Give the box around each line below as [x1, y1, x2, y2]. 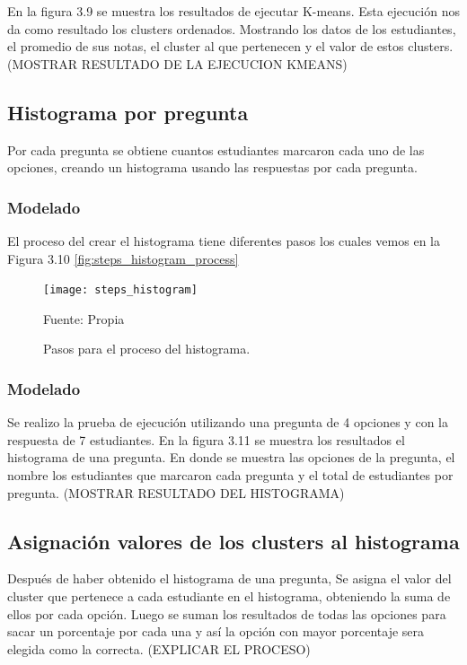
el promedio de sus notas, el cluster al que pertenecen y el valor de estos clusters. [7, 37, 454, 56]
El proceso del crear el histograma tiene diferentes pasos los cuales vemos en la [7, 231, 440, 249]
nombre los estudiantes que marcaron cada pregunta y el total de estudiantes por [7, 466, 454, 485]
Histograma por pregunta [7, 98, 249, 126]
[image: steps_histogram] [43, 284, 198, 297]
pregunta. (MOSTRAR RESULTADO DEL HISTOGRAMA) [7, 483, 345, 502]
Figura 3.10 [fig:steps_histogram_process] [7, 249, 239, 267]
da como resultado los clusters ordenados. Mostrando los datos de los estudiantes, [7, 19, 456, 38]
